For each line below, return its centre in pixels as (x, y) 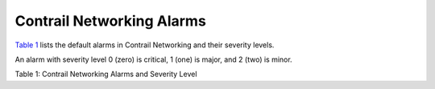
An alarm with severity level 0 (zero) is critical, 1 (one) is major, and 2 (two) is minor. (154, 59)
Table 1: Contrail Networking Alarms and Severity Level (106, 74)
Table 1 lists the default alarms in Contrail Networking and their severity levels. (145, 45)
